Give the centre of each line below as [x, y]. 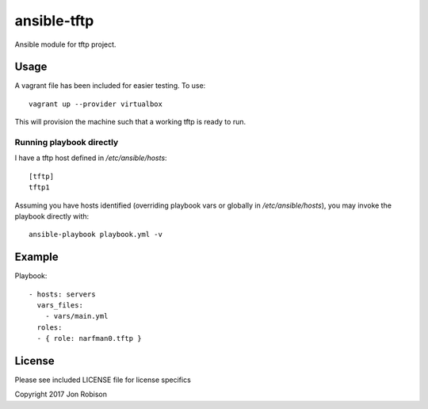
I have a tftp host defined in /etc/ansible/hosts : [91, 158]
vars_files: [60, 306]
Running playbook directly [67, 142]
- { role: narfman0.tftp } [89, 338]
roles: [50, 327]
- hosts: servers [62, 294]
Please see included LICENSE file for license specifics [103, 380]
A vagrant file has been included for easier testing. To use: [110, 86]
